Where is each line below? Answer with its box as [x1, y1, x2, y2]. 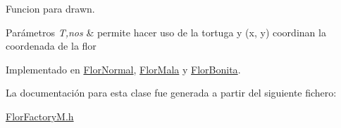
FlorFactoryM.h [6, 108, 74, 123]
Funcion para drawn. [6, 1, 95, 15]
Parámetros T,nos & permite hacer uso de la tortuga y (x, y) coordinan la [6, 24, 326, 39]
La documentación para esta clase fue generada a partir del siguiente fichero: [6, 85, 337, 100]
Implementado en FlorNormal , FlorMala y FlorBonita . [6, 62, 241, 76]
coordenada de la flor [6, 38, 97, 53]
